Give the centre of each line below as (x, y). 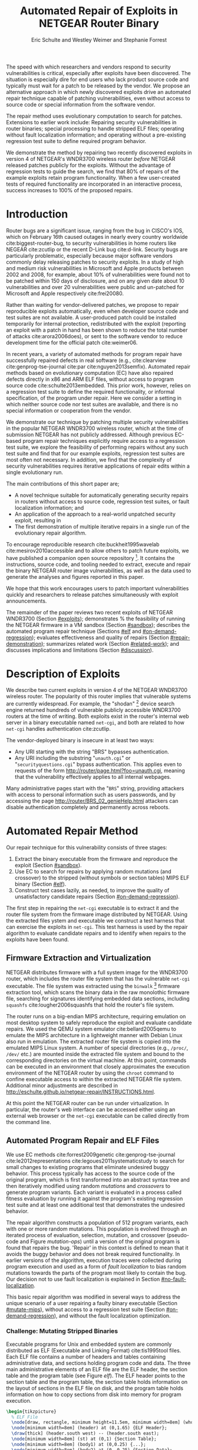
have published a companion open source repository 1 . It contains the (90, 557)
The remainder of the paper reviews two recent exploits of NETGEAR (90, 612)
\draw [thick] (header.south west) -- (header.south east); (85, 1433)
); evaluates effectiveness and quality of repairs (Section (100, 637)
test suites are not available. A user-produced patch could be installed (91, 317)
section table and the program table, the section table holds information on (97, 1381)
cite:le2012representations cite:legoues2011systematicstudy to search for (95, 1161)
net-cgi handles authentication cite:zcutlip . (58, 729)
